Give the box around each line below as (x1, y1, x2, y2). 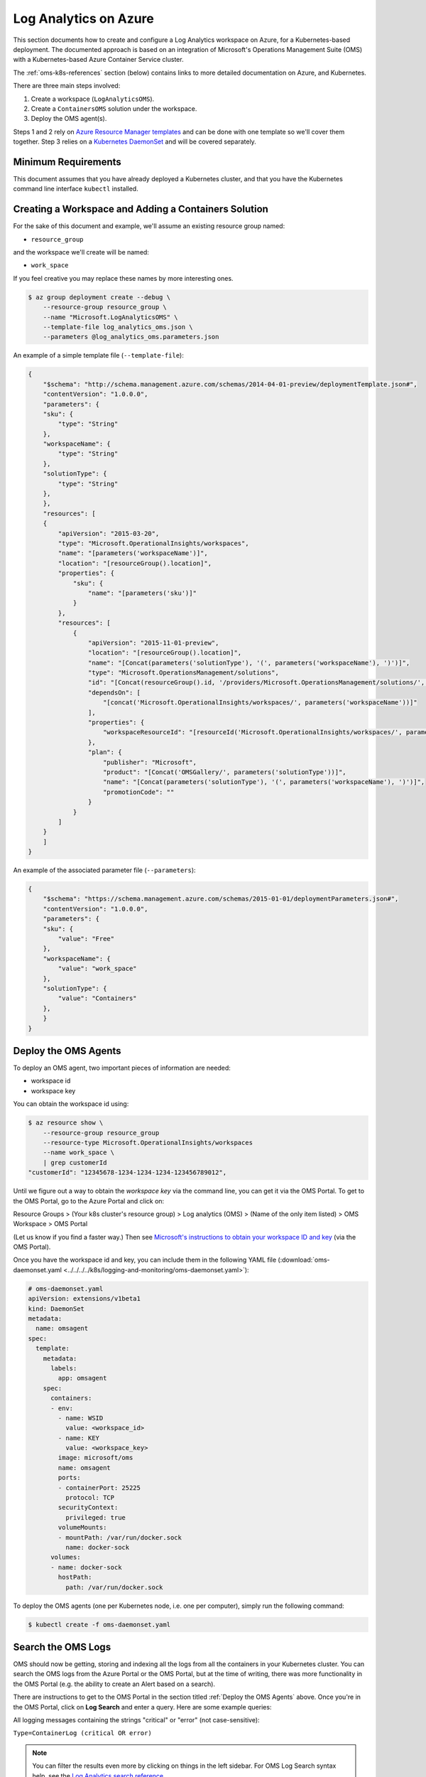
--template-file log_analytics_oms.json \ (43, 323, 193, 331)
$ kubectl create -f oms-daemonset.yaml (28, 1621, 170, 1628)
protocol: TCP (65, 1493, 115, 1502)
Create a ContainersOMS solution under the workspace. (31, 104, 197, 113)
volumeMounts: (58, 1523, 107, 1532)
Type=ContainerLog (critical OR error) (13, 1729, 152, 1737)
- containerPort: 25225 (58, 1483, 141, 1492)
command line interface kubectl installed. (13, 185, 138, 193)
